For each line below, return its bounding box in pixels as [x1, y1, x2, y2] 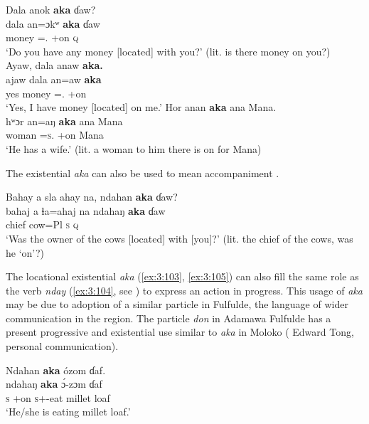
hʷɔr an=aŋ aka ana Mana [6, 113, 123, 128]
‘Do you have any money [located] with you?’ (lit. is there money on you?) [6, 43, 331, 58]
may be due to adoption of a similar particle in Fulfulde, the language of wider [6, 297, 348, 312]
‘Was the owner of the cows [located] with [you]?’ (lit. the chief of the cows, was [6, 230, 353, 245]
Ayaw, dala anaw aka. [6, 58, 103, 73]
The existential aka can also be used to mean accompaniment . [6, 165, 279, 180]
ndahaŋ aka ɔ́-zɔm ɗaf [6, 376, 102, 391]
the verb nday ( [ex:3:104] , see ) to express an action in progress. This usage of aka [6, 282, 363, 297]
